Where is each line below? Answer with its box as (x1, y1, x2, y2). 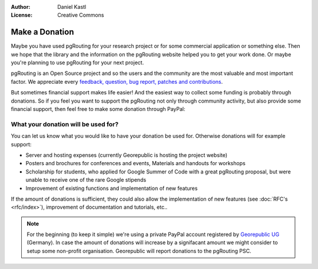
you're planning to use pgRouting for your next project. (11, 59, 144, 66)
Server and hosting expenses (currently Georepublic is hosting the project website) (25, 151, 228, 159)
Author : (11, 4, 31, 10)
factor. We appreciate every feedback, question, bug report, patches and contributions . (11, 78, 223, 85)
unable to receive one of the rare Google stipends (25, 176, 147, 183)
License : (11, 12, 32, 19)
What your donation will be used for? (11, 120, 119, 128)
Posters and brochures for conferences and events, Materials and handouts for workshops (25, 160, 246, 167)
